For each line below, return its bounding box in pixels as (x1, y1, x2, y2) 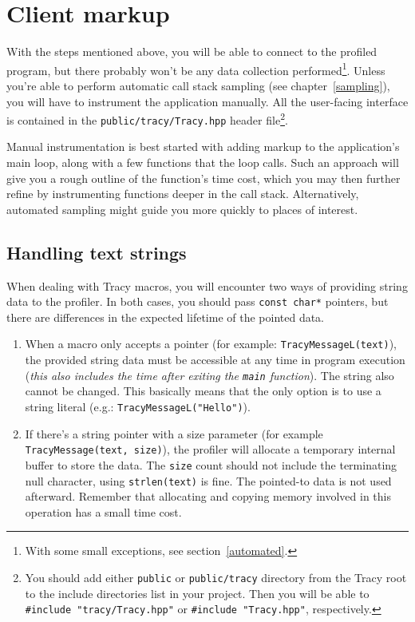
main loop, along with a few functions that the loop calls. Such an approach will (6, 154, 399, 171)
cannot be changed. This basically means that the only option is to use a (25, 382, 381, 399)
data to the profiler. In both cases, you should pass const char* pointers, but (6, 293, 389, 310)
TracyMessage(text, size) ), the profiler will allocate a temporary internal (25, 441, 396, 458)
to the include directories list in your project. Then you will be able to (25, 584, 370, 601)
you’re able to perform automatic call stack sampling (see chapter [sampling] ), (6, 77, 390, 93)
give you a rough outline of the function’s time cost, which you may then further (6, 169, 401, 186)
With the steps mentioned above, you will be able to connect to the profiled (6, 43, 377, 60)
